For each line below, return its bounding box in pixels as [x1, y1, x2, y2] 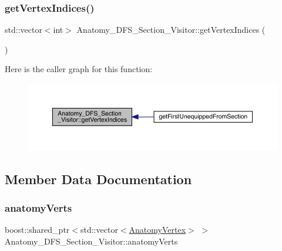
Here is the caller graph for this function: [5, 63, 153, 75]
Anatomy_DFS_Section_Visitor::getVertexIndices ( [76, 23, 266, 36]
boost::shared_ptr [5, 223, 70, 236]
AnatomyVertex [129, 223, 186, 236]
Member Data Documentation [5, 169, 192, 188]
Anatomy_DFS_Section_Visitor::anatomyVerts [5, 235, 178, 247]
